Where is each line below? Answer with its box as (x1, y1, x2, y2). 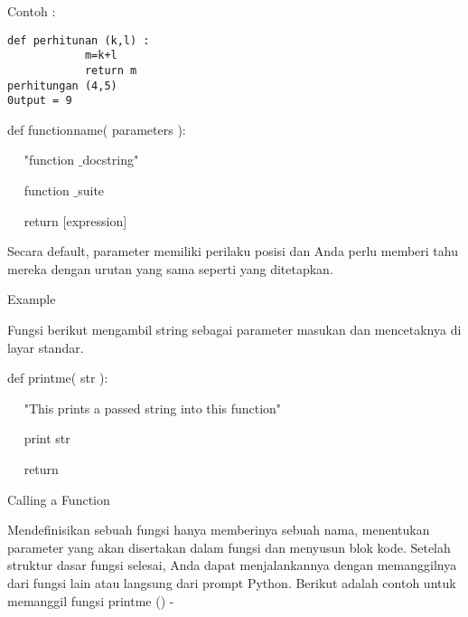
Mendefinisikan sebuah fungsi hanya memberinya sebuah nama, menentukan (7, 520, 430, 539)
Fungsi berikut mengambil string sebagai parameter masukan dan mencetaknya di (7, 320, 462, 339)
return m (84, 63, 137, 77)
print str (23, 429, 70, 448)
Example (7, 290, 56, 308)
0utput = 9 (7, 94, 72, 108)
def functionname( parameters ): (7, 119, 186, 138)
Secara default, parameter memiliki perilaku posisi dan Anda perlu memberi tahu (7, 242, 458, 261)
